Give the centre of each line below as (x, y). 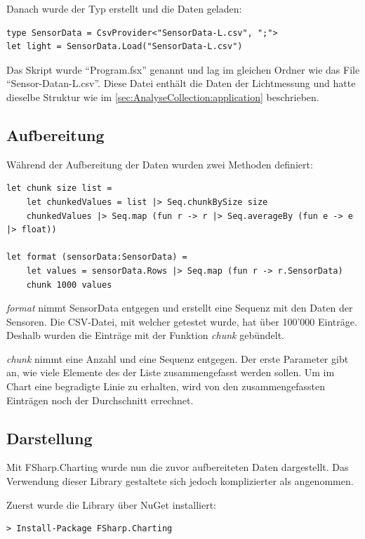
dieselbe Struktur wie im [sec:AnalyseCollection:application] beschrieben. (163, 97)
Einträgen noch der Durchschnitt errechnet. (100, 400)
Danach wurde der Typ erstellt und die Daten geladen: (124, 8)
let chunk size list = (59, 188)
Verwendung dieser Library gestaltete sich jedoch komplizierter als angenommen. (180, 481)
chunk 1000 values (69, 285)
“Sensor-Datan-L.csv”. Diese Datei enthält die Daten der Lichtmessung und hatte (181, 83)
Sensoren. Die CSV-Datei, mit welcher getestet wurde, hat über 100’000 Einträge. (182, 321)
